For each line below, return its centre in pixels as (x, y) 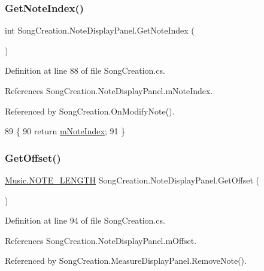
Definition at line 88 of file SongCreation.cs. (85, 70)
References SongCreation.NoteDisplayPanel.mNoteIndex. (109, 91)
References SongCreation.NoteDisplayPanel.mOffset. (101, 240)
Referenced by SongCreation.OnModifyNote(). (90, 111)
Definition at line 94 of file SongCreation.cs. (85, 220)
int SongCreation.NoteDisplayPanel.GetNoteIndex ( (100, 30)
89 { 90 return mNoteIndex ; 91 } (65, 131)
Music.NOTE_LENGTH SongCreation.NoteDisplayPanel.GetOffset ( (132, 180)
